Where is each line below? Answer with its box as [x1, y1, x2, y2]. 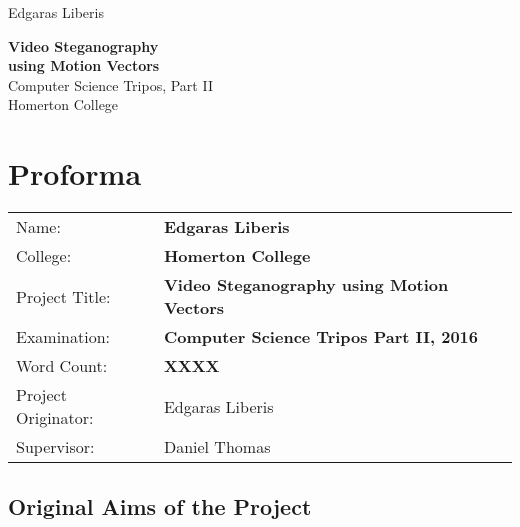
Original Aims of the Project [8, 491, 312, 522]
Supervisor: [16, 435, 95, 459]
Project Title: [16, 284, 111, 308]
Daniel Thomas [163, 435, 271, 459]
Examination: [16, 325, 111, 349]
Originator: [16, 406, 94, 430]
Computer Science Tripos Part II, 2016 [163, 325, 479, 349]
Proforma [8, 153, 142, 194]
